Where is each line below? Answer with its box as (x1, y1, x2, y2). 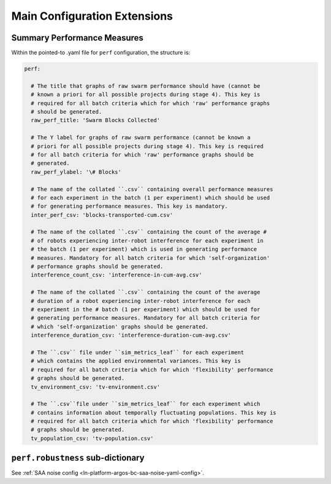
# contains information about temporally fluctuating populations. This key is (31, 409, 277, 416)
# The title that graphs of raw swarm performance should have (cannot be (31, 82, 261, 89)
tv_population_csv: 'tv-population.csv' (31, 435, 154, 442)
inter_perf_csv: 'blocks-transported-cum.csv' (31, 211, 173, 218)
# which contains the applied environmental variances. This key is (31, 357, 242, 365)
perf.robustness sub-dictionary (11, 453, 145, 463)
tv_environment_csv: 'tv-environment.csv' (31, 383, 161, 390)
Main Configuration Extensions (11, 9, 173, 23)
